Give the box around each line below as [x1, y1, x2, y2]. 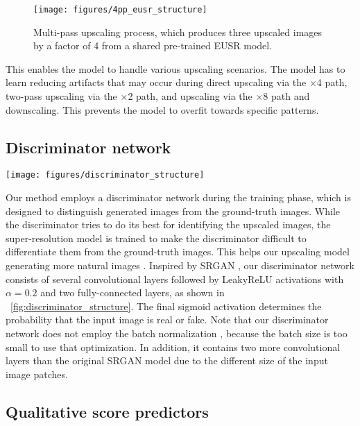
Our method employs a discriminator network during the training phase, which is [6, 190, 351, 205]
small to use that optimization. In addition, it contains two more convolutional [6, 339, 341, 354]
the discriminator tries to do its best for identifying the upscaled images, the [6, 217, 331, 232]
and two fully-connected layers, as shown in [40, 285, 225, 300]
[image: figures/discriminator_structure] [6, 170, 205, 180]
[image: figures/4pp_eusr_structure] [33, 5, 207, 15]
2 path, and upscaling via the [128, 89, 252, 103]
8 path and [263, 89, 310, 103]
